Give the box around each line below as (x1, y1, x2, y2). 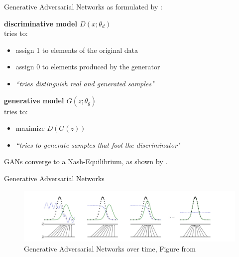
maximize (15, 123, 45, 133)
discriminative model (4, 18, 77, 28)
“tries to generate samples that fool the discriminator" (15, 139, 180, 150)
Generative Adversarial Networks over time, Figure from (24, 243, 196, 254)
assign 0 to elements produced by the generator (15, 61, 160, 72)
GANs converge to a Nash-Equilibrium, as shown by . (4, 156, 168, 167)
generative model (4, 95, 64, 105)
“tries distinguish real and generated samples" (15, 78, 154, 88)
